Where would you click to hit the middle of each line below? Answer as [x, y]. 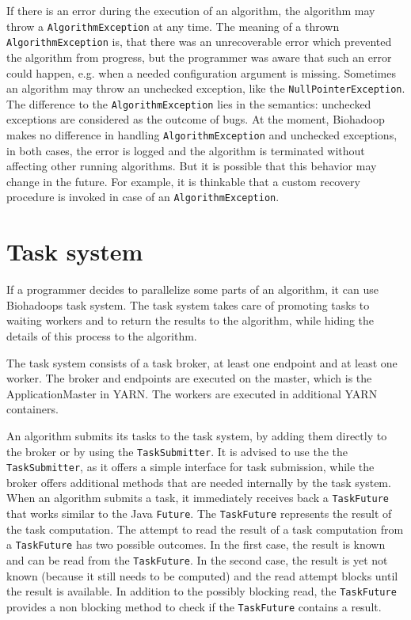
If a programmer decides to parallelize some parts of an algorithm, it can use [192, 289]
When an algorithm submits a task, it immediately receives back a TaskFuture [198, 498]
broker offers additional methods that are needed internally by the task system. [199, 482]
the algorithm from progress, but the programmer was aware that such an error [199, 57]
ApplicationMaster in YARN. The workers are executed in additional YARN [192, 393]
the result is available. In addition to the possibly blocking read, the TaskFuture [202, 591]
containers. [32, 409]
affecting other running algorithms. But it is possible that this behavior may [192, 166]
